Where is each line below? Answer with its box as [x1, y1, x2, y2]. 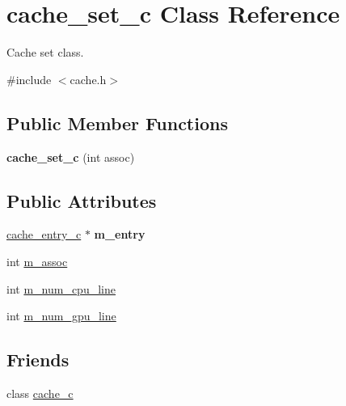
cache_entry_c [6, 226, 82, 243]
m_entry [94, 226, 146, 243]
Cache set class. [6, 44, 84, 61]
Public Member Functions [6, 110, 228, 135]
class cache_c [6, 384, 74, 401]
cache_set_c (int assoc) [6, 148, 135, 165]
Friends [6, 347, 70, 372]
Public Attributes [6, 188, 157, 213]
